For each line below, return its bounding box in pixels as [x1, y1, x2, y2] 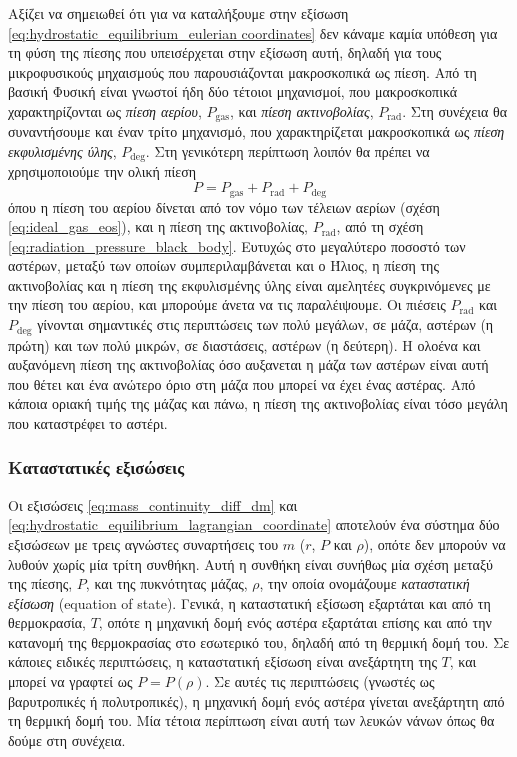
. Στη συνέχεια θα [402, 100, 508, 121]
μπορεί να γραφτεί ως [8, 671, 133, 692]
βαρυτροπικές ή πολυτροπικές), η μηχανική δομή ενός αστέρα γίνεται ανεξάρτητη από [8, 690, 505, 711]
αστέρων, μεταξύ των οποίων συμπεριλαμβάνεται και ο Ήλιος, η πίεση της [8, 255, 439, 276]
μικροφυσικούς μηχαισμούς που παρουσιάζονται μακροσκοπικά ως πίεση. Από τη [8, 61, 477, 82]
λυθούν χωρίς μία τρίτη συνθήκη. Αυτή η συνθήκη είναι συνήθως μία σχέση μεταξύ [8, 553, 494, 574]
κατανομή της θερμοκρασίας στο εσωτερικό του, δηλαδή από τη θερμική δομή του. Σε [8, 631, 510, 652]
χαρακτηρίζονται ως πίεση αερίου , [8, 100, 202, 121]
